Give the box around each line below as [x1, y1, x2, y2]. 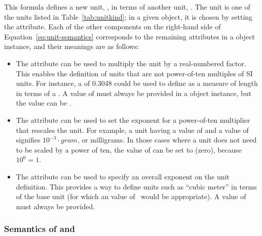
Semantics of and [4, 222, 75, 235]
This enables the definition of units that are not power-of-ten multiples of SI [16, 68, 253, 78]
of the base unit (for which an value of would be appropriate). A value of [16, 191, 246, 202]
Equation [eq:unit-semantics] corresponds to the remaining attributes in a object [4, 31, 255, 41]
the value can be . [16, 98, 71, 108]
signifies [16, 134, 41, 145]
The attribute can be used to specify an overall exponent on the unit [16, 171, 230, 181]
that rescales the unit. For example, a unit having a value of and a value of [16, 124, 249, 135]
